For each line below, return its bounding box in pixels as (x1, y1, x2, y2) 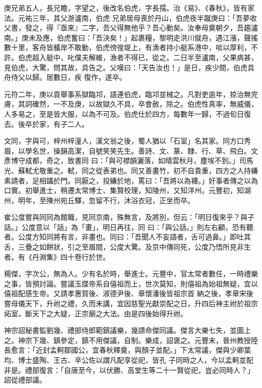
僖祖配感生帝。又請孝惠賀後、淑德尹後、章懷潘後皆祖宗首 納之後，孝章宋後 (4, 288, 253, 299)
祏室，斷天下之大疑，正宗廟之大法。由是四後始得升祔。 (4, 308, 187, 318)
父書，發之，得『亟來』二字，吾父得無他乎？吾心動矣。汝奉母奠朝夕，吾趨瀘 (4, 22, 258, 33)
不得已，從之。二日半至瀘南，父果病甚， (123, 52, 258, 62)
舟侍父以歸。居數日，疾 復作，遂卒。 (4, 72, 126, 82)
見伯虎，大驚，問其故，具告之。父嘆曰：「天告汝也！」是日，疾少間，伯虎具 (4, 62, 254, 72)
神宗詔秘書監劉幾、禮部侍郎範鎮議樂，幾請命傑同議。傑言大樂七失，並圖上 (4, 325, 251, 335)
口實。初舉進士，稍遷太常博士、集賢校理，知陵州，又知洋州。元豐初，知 (4, 185, 244, 196)
